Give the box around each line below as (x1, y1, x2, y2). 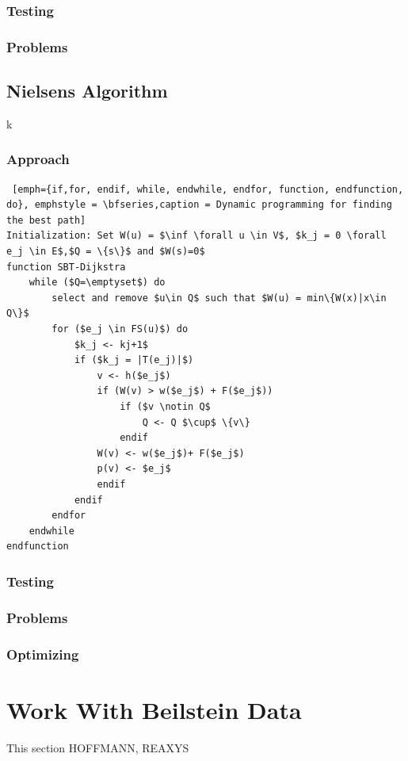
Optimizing (6, 644, 79, 663)
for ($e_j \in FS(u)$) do (51, 323, 189, 335)
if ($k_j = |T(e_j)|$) (74, 354, 194, 366)
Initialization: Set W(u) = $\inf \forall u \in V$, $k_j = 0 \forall (6, 230, 387, 242)
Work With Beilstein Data (6, 693, 302, 725)
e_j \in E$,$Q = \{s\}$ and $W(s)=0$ (6, 246, 205, 258)
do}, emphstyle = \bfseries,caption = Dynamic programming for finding (6, 199, 392, 211)
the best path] (6, 214, 86, 226)
